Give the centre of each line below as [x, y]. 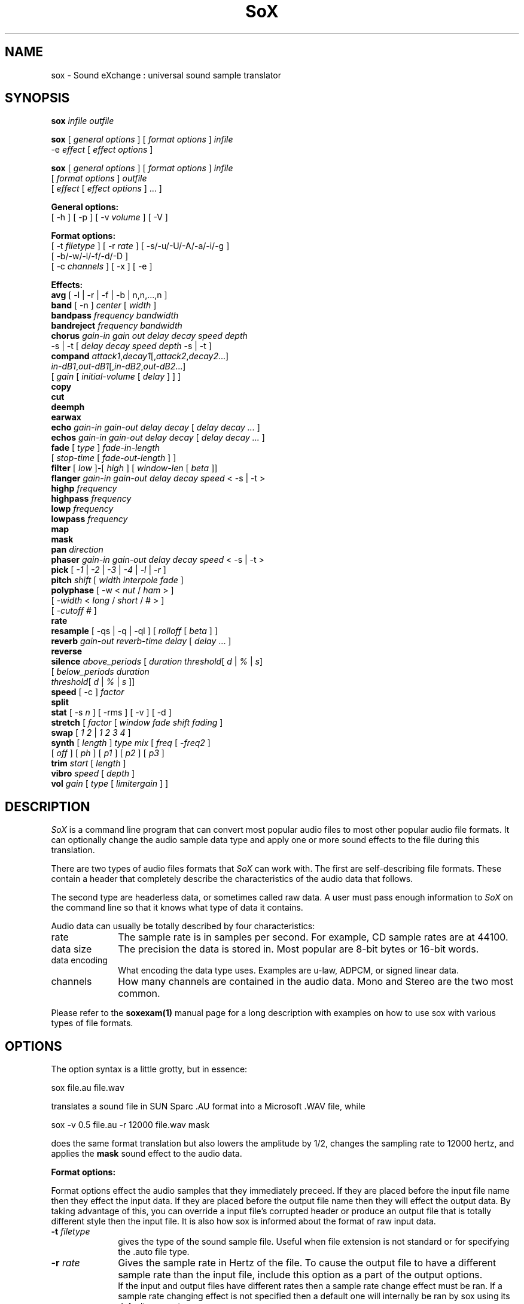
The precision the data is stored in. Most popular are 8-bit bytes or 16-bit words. [298, 949]
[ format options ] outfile [99, 178]
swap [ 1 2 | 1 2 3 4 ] [91, 733]
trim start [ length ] [89, 763]
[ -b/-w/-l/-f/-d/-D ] [90, 256]
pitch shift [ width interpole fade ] [117, 580]
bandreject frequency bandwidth [117, 326]
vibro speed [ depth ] [93, 774]
